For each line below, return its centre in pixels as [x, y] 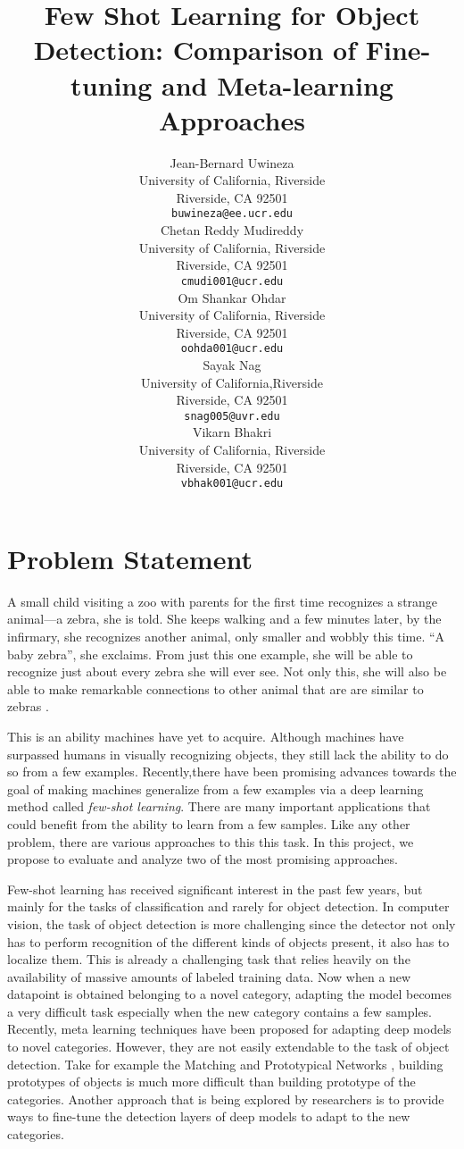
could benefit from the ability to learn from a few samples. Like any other [209, 823]
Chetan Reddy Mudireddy [232, 230]
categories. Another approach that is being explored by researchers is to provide [226, 1099]
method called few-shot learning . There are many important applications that [219, 806]
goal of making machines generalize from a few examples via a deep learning [215, 788]
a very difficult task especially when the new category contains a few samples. [220, 1011]
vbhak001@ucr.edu [232, 484]
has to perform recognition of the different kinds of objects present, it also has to [228, 941]
